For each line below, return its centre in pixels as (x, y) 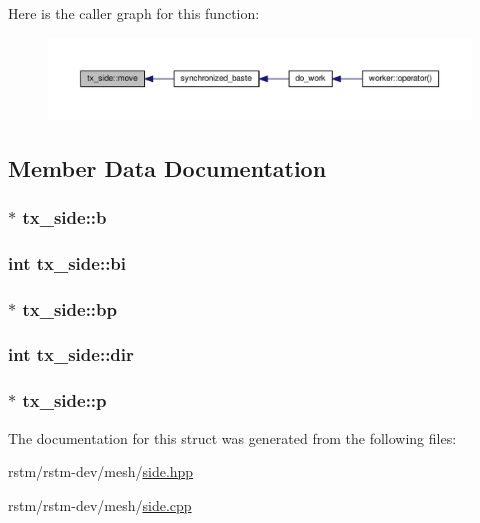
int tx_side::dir (71, 354)
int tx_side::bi (67, 262)
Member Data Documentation (167, 167)
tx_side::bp (69, 308)
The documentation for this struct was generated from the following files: (232, 437)
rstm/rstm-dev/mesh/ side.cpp (100, 504)
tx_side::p (64, 400)
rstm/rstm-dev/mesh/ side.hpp (101, 471)
